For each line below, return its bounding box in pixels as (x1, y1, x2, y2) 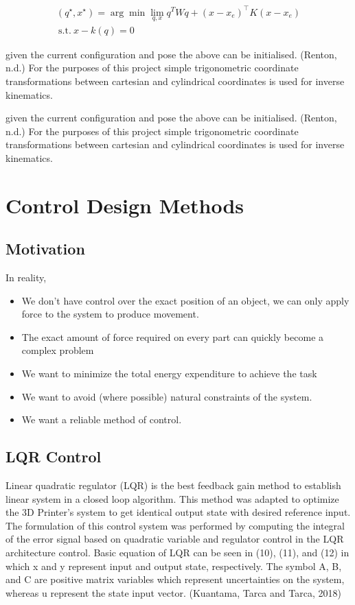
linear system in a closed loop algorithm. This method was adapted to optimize (5, 491, 339, 506)
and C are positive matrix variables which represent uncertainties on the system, (5, 572, 345, 586)
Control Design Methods (5, 191, 244, 219)
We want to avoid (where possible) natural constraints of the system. (21, 389, 312, 403)
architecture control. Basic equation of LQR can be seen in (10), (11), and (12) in (5, 545, 350, 560)
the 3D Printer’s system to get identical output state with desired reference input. (5, 505, 351, 519)
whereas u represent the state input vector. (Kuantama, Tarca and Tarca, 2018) (5, 585, 341, 600)
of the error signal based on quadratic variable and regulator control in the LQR (5, 532, 344, 546)
